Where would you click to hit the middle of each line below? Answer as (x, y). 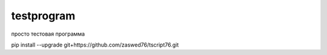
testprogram (43, 16)
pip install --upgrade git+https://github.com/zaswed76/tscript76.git (95, 45)
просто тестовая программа (48, 34)
